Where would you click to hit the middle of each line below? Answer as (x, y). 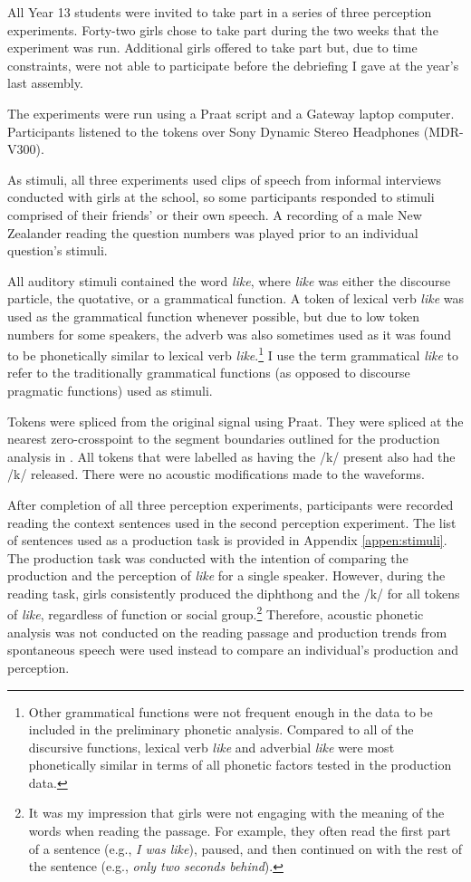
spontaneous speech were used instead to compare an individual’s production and (233, 650)
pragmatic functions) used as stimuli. (110, 390)
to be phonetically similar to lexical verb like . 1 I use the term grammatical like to (233, 354)
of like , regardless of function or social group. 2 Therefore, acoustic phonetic (216, 613)
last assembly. (45, 83)
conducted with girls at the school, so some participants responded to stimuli (221, 197)
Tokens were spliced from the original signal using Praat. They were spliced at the (235, 421)
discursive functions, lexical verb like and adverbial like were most (211, 747)
